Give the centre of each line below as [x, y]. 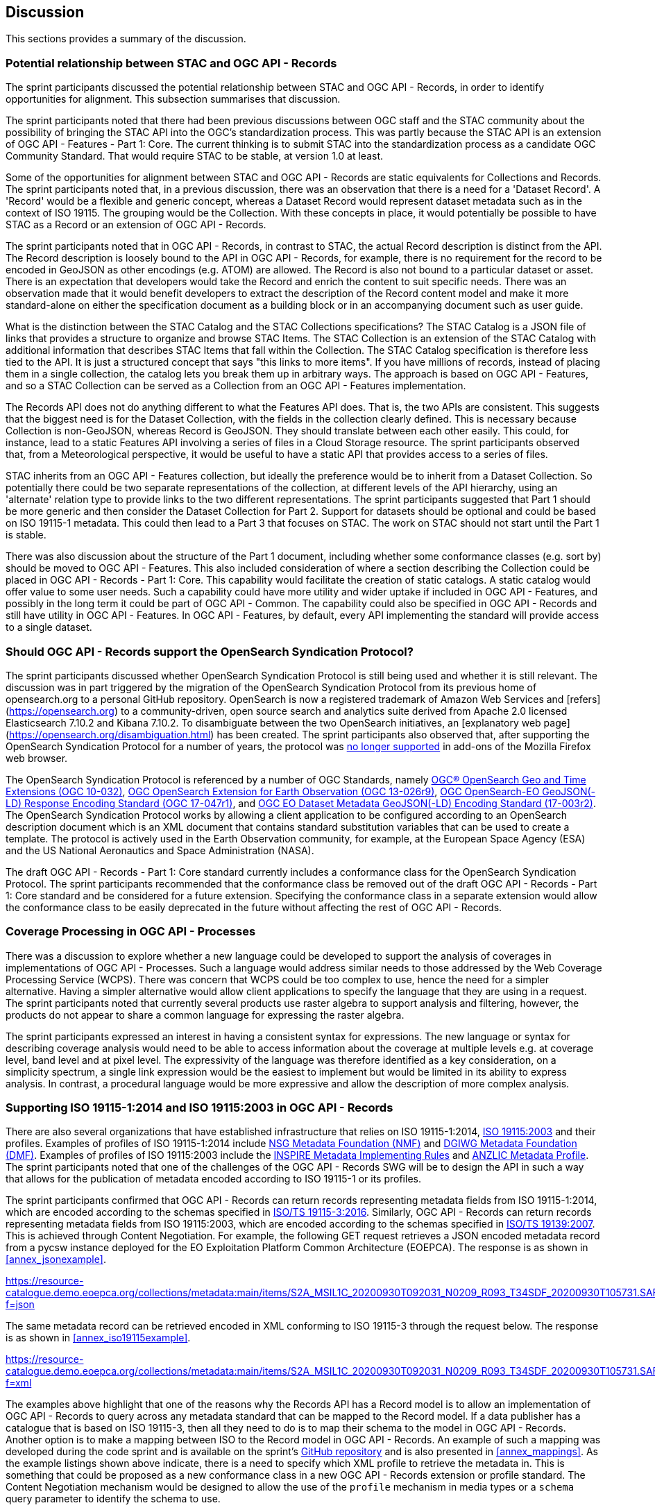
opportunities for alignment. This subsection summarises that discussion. [173, 99]
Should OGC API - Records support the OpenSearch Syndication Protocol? [210, 651]
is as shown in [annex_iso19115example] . [98, 1338]
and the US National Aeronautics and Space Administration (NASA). [160, 850]
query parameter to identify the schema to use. [113, 1499]
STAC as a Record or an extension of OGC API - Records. [136, 225]
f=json [20, 1305]
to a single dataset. [49, 627]
